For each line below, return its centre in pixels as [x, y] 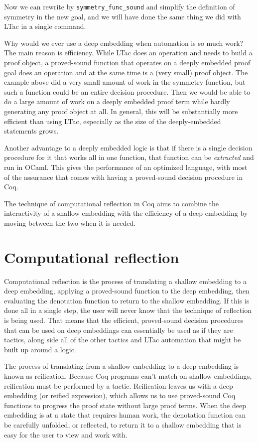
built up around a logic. [40, 349]
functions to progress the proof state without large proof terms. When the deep [125, 405]
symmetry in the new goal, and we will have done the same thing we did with [123, 16]
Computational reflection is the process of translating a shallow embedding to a [126, 281]
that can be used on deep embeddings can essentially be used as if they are [119, 330]
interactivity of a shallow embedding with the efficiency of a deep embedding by [126, 213]
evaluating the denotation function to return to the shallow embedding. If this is [127, 300]
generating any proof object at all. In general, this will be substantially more [121, 111]
